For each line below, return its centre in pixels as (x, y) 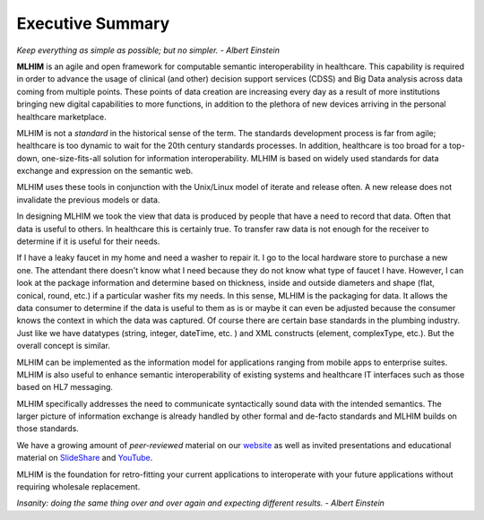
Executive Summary (93, 23)
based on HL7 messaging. (65, 387)
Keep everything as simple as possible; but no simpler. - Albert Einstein (148, 50)
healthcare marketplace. (61, 117)
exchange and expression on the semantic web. (105, 171)
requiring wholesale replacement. (78, 487)
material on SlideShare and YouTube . (85, 458)
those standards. (48, 429)
